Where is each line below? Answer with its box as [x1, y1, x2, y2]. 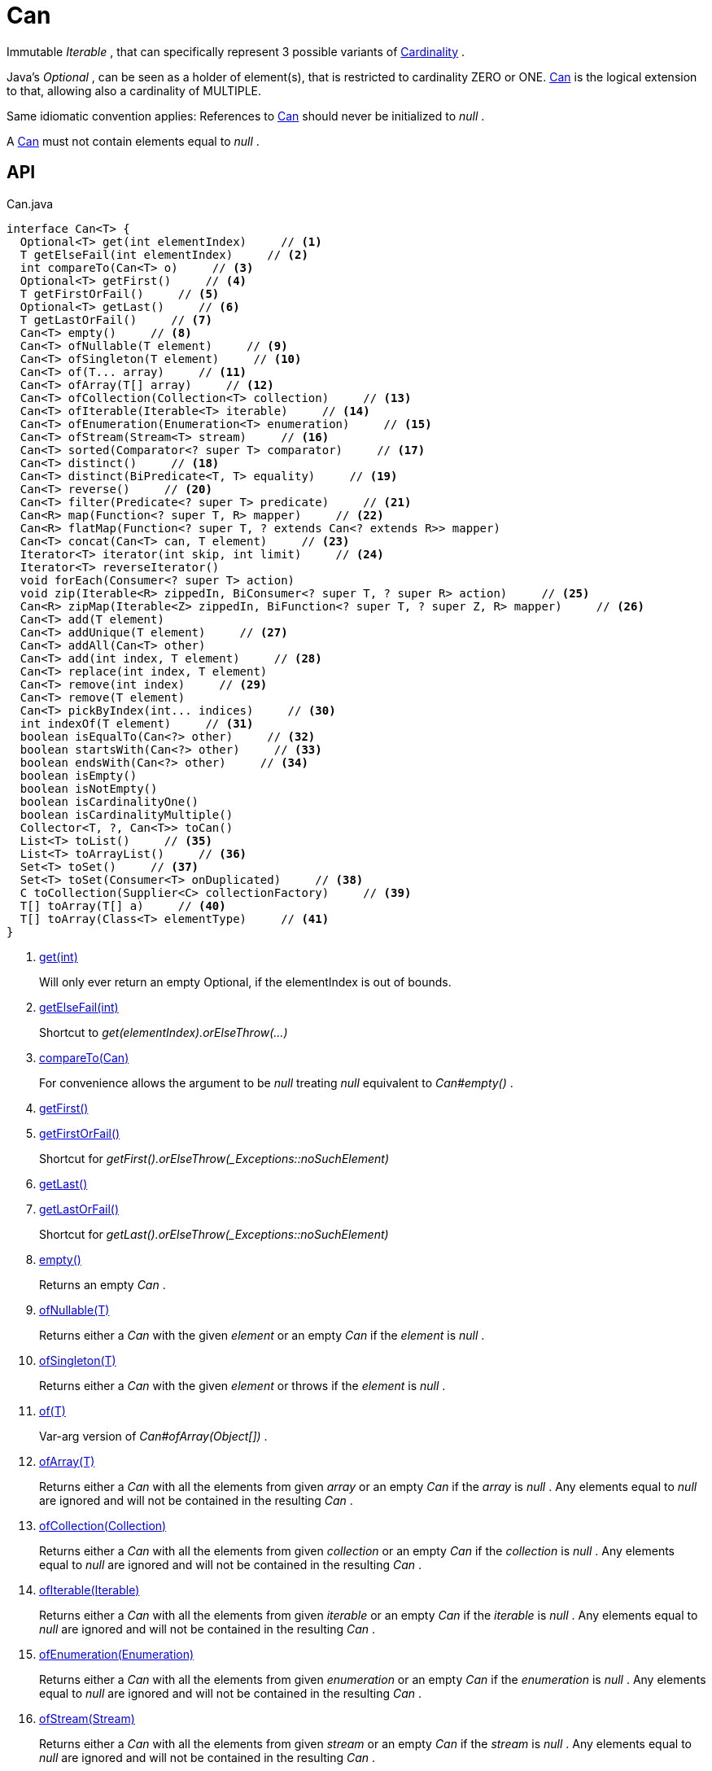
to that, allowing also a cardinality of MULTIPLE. [7, 83, 262, 98]
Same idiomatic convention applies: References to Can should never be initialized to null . [7, 108, 485, 123]
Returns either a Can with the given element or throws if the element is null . [39, 1378, 446, 1393]
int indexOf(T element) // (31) [20, 716, 254, 730]
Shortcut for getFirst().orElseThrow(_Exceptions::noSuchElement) [39, 1151, 390, 1165]
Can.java [7, 196, 54, 211]
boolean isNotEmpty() [20, 781, 158, 795]
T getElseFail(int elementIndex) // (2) [20, 247, 308, 261]
